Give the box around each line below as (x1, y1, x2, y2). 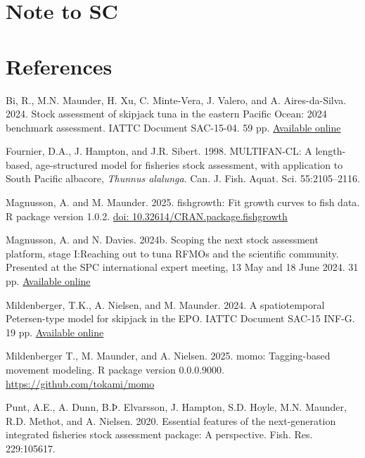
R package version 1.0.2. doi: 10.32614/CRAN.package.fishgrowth (6, 208, 288, 223)
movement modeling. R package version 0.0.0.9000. (6, 362, 225, 376)
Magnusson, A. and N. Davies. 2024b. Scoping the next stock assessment (6, 232, 319, 247)
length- (315, 144, 346, 158)
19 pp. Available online (6, 324, 104, 339)
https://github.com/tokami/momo (6, 376, 155, 390)
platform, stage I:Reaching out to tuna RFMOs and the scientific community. (6, 246, 339, 260)
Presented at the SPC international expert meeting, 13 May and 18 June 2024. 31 (6, 260, 359, 274)
